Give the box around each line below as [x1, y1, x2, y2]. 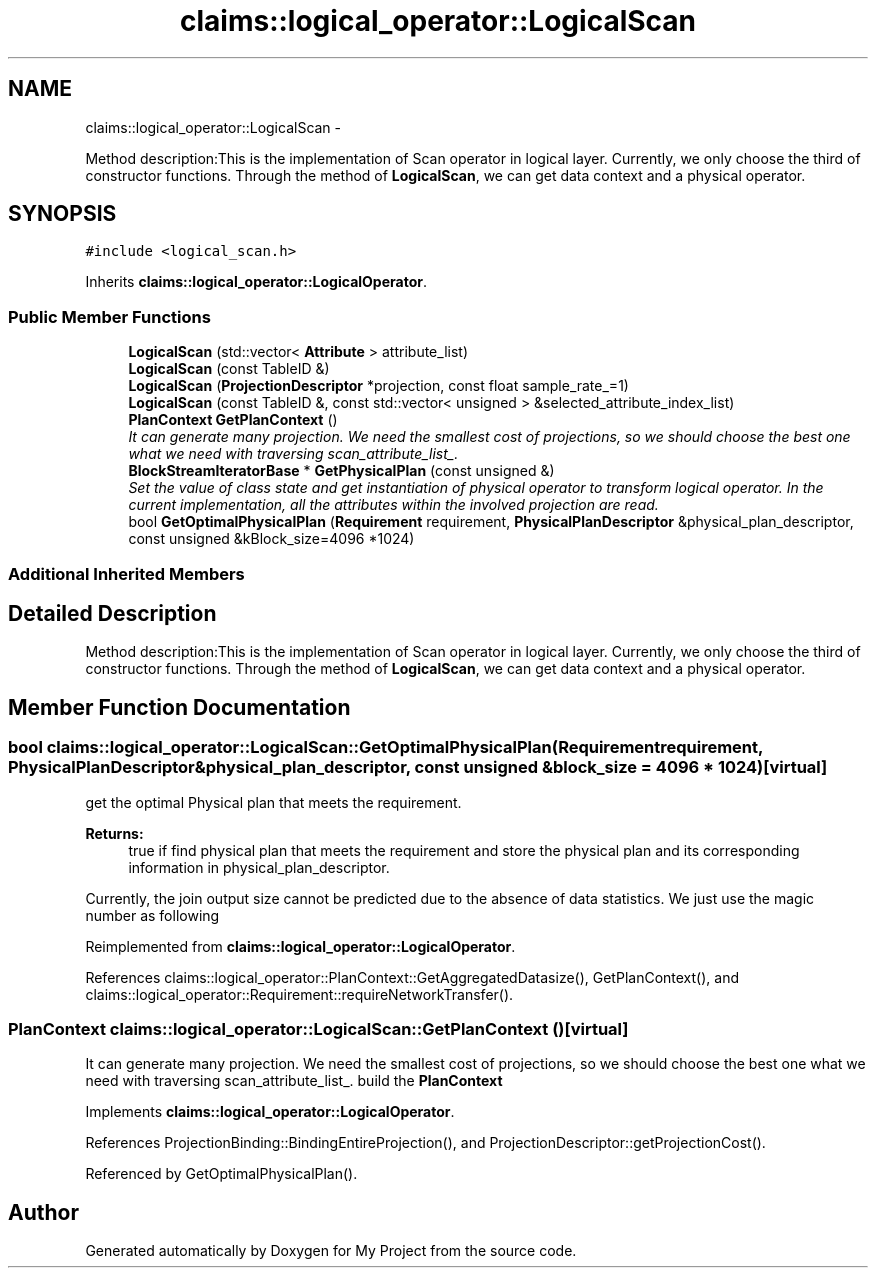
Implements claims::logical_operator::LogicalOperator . [85, 1103, 455, 1121]
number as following [85, 906, 220, 924]
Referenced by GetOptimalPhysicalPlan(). [85, 1165, 358, 1183]
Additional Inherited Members [8, 563, 245, 584]
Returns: [85, 824, 144, 842]
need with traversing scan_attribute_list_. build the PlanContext [85, 1072, 503, 1090]
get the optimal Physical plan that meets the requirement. [85, 793, 462, 811]
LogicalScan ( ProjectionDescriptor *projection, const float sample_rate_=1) [128, 377, 629, 395]
